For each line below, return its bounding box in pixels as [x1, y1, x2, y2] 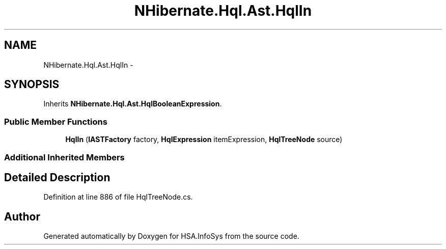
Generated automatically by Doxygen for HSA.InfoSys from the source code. [43, 232, 299, 241]
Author [4, 210, 40, 223]
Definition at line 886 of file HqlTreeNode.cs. [43, 192, 193, 202]
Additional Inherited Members [4, 152, 125, 162]
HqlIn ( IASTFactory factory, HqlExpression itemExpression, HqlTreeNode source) [65, 135, 343, 144]
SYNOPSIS [4, 78, 60, 91]
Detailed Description [4, 171, 110, 184]
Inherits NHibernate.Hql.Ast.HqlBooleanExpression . [43, 99, 222, 108]
